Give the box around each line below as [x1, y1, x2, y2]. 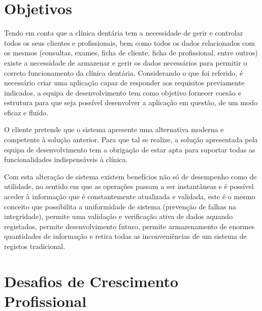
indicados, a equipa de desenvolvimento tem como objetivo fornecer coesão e [4, 87, 241, 98]
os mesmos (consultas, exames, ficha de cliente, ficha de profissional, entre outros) [4, 47, 258, 58]
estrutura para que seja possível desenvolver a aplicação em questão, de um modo [4, 97, 258, 108]
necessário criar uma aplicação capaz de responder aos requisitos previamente [4, 77, 245, 88]
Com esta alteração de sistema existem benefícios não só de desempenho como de [4, 171, 257, 181]
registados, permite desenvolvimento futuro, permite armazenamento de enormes [4, 221, 255, 231]
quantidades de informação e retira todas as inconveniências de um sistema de [4, 231, 247, 241]
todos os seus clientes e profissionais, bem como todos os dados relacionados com [4, 37, 255, 48]
